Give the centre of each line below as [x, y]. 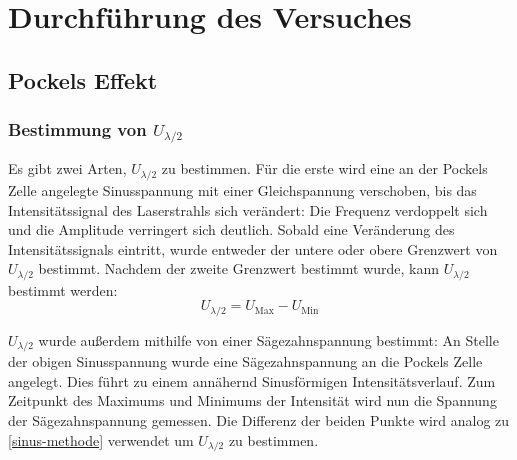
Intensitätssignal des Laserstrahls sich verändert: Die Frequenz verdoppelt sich [248, 209]
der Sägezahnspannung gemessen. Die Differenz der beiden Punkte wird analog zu [259, 420]
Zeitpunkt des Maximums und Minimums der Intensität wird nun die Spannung [252, 400]
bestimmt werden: [63, 289]
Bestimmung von [77, 129]
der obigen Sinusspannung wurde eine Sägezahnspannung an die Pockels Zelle [245, 361]
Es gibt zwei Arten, [67, 168]
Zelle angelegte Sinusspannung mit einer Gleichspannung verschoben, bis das [242, 189]
